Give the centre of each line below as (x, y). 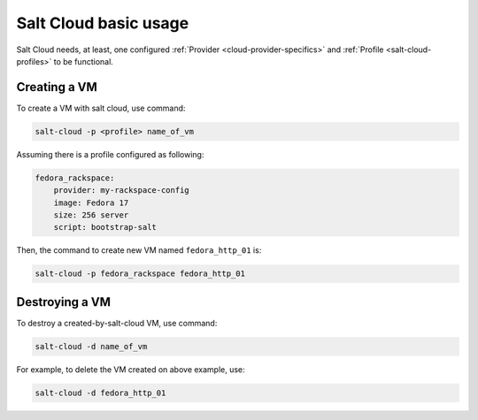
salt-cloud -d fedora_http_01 (100, 393)
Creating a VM (57, 87)
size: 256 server (91, 215)
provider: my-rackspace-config (121, 191)
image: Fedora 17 (91, 202)
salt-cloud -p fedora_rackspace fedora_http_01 (140, 274)
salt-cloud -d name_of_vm (91, 346)
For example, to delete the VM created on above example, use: (131, 369)
